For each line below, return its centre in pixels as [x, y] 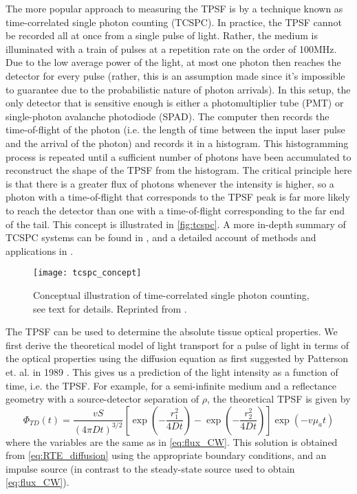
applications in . [40, 250]
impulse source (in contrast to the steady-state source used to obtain [150, 468]
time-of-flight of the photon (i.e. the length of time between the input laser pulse [175, 130]
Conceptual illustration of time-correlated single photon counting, [171, 294]
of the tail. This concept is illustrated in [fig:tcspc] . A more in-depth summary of [176, 224]
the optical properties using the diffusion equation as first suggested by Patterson [177, 358]
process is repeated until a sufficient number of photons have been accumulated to [178, 156]
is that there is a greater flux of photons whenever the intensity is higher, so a [170, 183]
